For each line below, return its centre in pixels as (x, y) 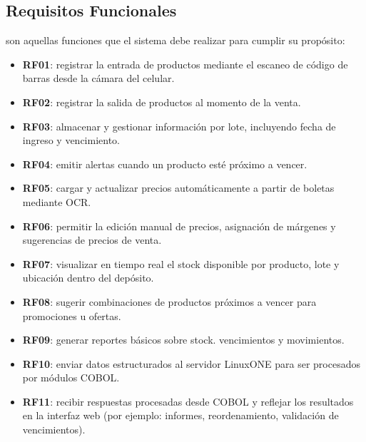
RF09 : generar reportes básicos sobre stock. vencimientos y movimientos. (183, 340)
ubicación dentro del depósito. (88, 278)
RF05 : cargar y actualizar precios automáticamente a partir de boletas (178, 188)
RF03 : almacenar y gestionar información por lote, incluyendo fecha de (179, 126)
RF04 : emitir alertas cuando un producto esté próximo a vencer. (165, 164)
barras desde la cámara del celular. (98, 78)
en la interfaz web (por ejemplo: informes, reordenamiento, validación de (181, 415)
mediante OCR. (57, 201)
